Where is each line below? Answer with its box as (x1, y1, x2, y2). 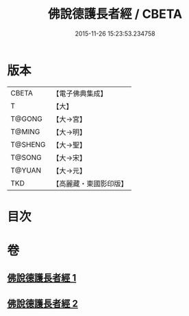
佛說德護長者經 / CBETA (47, 6, 183, 22)
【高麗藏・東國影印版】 (52, 179, 128, 188)
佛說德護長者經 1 (7, 272, 77, 284)
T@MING (10, 126, 40, 136)
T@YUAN (10, 166, 42, 175)
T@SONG (10, 153, 42, 162)
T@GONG (10, 114, 42, 124)
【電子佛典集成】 (52, 89, 108, 98)
